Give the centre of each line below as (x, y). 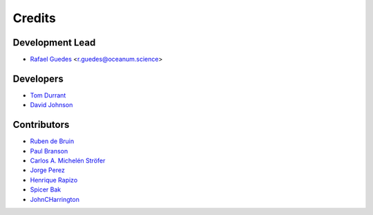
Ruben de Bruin (52, 141)
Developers (38, 78)
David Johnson (51, 105)
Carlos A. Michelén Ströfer (68, 161)
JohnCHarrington (55, 199)
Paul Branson (49, 151)
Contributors (41, 125)
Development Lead (54, 43)
